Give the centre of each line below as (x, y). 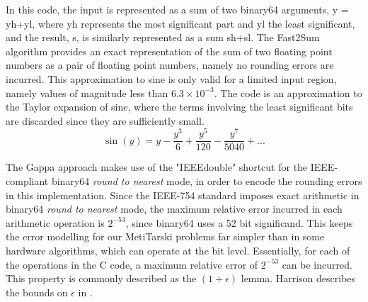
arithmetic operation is (55, 222)
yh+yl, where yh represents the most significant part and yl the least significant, (180, 23)
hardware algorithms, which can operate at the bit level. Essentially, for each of (178, 251)
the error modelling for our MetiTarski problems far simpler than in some (165, 236)
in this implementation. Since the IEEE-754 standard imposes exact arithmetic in (183, 195)
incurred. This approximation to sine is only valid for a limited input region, (171, 78)
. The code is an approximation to (288, 93)
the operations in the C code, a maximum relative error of (132, 264)
